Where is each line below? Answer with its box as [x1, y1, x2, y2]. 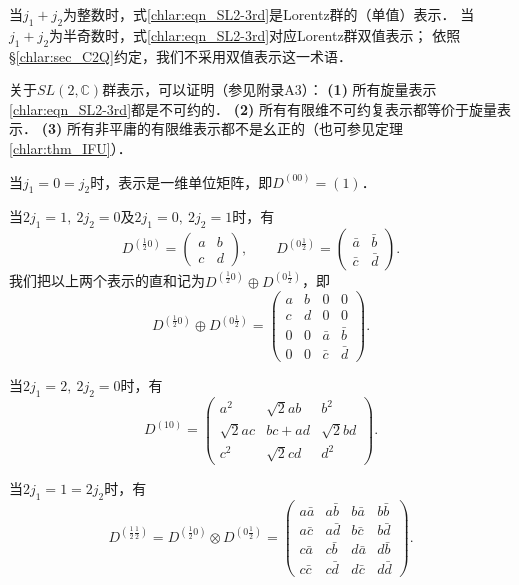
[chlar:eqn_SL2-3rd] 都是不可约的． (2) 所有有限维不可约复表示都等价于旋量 [9, 98, 497, 119]
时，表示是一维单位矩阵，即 [90, 171, 273, 192]
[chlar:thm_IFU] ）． [9, 137, 132, 158]
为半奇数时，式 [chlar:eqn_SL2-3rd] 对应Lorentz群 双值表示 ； [49, 24, 428, 45]
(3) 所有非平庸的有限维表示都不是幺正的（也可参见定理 [41, 118, 403, 139]
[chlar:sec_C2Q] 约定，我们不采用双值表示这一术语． [15, 45, 352, 66]
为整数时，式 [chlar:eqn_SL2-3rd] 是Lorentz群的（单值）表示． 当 [63, 4, 475, 24]
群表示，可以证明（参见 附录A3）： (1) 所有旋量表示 [102, 79, 437, 100]
